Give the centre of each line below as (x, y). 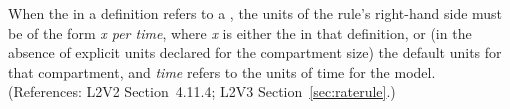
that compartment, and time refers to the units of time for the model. (222, 71)
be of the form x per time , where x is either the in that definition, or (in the (240, 32)
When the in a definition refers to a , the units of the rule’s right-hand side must (255, 13)
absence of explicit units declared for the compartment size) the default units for (255, 52)
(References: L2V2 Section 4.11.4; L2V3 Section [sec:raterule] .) (202, 91)
